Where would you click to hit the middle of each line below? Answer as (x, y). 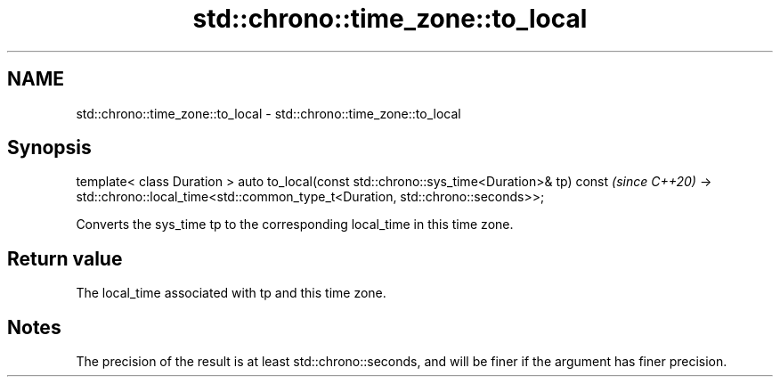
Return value (65, 258)
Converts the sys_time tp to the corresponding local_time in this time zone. (295, 225)
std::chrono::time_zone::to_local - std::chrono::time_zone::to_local (268, 113)
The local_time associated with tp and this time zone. (231, 293)
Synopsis (49, 148)
